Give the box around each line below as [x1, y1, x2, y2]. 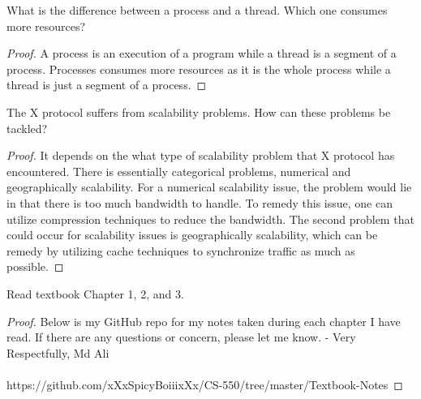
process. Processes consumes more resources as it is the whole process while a [6, 60, 391, 77]
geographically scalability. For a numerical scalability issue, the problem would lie [6, 178, 412, 195]
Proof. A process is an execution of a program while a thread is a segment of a [6, 45, 397, 62]
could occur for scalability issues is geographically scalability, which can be [6, 226, 378, 243]
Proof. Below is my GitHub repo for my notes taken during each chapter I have [6, 312, 401, 329]
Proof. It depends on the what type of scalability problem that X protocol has [6, 147, 395, 164]
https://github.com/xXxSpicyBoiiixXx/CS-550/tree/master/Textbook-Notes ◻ [6, 375, 403, 393]
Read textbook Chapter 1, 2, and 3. [6, 285, 184, 302]
